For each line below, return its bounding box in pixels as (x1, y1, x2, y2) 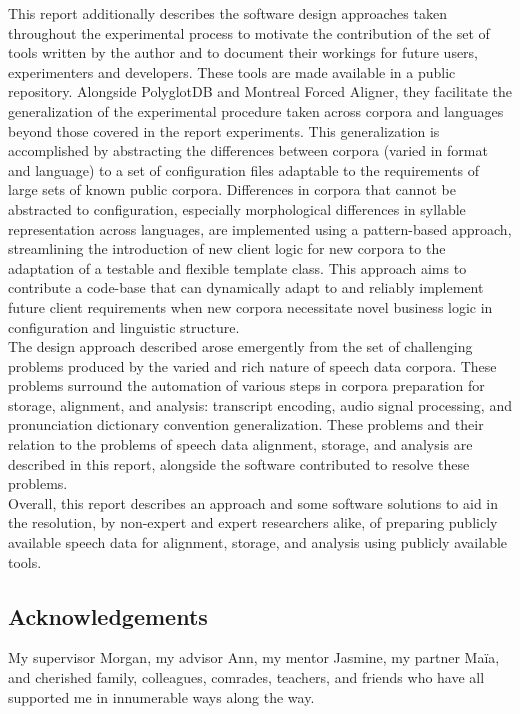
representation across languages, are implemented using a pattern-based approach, (8, 218, 512, 239)
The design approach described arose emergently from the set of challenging (8, 336, 473, 357)
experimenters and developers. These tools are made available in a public (8, 61, 456, 82)
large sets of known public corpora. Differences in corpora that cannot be (8, 179, 456, 200)
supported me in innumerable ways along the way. (8, 686, 315, 707)
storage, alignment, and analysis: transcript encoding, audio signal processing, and (8, 394, 512, 415)
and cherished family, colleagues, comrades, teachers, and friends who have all (8, 667, 485, 688)
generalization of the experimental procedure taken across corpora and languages (8, 100, 504, 121)
